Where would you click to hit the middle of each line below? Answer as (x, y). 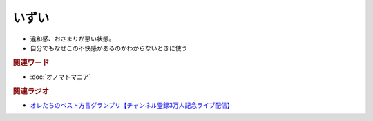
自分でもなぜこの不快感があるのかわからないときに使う (109, 48)
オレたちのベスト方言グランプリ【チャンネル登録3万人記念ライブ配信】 (132, 105)
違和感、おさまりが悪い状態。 (73, 39)
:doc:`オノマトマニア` (60, 77)
